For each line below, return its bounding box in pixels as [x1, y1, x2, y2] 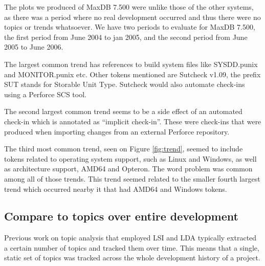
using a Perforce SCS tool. [4, 88, 86, 99]
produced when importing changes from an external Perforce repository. [4, 126, 230, 137]
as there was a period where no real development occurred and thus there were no [4, 11, 261, 22]
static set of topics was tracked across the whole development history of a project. [4, 252, 260, 263]
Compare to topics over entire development [4, 208, 238, 224]
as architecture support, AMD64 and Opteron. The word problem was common [4, 163, 253, 174]
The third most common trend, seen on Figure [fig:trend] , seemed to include [4, 143, 243, 154]
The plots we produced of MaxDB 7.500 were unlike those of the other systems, [4, 2, 254, 12]
